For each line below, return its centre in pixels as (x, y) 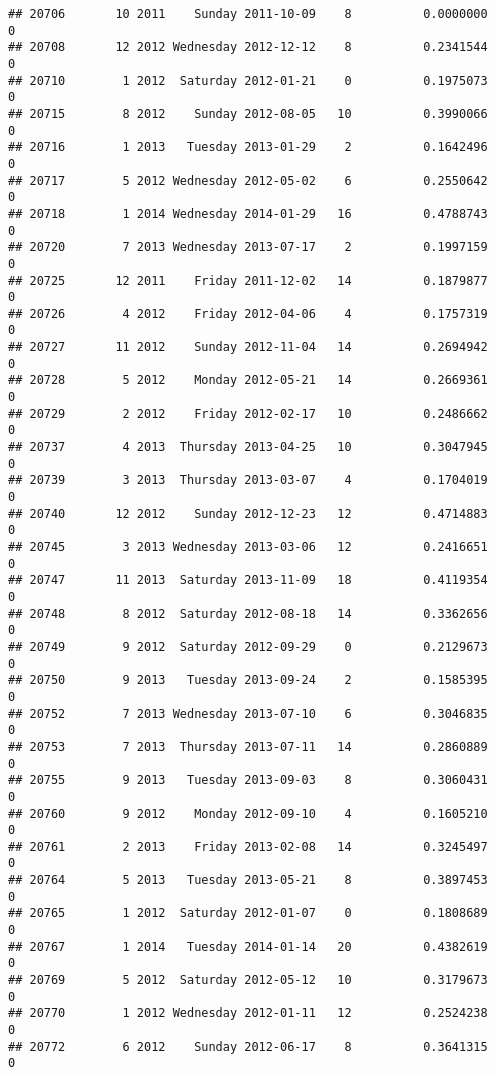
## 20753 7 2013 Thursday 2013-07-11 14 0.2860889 (248, 746)
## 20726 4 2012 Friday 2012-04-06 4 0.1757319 (248, 313)
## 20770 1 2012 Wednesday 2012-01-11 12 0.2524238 (248, 1013)
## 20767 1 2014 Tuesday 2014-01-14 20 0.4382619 (248, 946)
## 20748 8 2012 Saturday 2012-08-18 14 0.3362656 (248, 613)
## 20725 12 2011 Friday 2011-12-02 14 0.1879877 (248, 280)
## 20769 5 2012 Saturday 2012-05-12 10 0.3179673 (248, 980)
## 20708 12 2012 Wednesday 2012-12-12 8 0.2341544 (248, 47)
